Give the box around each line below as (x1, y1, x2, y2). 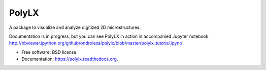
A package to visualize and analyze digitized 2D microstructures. (9, 24, 141, 30)
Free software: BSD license (21, 49, 76, 55)
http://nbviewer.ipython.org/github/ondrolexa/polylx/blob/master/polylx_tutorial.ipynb (9, 40, 182, 46)
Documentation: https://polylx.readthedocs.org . (21, 56, 118, 62)
